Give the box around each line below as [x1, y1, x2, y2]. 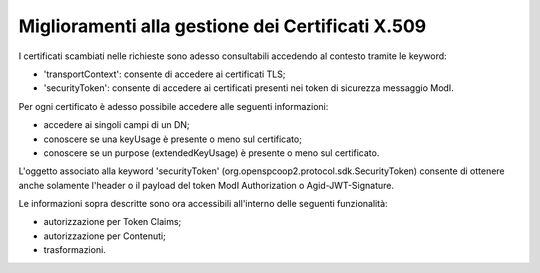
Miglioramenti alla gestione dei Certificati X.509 [18, 15, 427, 37]
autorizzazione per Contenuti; [43, 230, 167, 242]
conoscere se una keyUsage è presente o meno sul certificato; [43, 133, 302, 145]
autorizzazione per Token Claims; [43, 216, 182, 228]
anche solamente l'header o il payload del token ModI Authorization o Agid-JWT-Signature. [18, 179, 395, 191]
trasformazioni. [43, 244, 107, 256]
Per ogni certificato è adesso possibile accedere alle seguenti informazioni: [18, 100, 329, 112]
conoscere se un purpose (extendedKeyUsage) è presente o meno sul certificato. [43, 146, 380, 159]
